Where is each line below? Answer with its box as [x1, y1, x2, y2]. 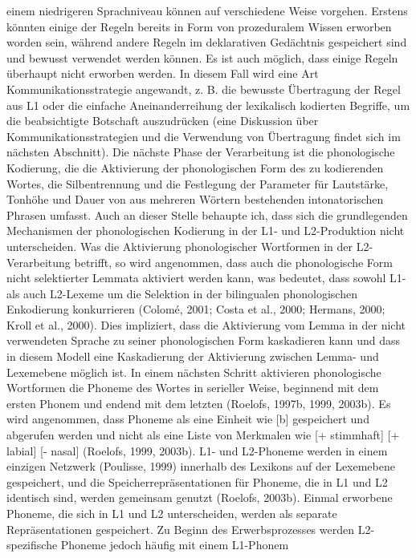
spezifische [6, 536, 58, 553]
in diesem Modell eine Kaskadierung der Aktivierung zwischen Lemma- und [6, 348, 379, 365]
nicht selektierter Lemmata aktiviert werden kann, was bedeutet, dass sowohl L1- [6, 269, 406, 286]
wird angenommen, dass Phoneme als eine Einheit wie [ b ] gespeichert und [6, 410, 369, 427]
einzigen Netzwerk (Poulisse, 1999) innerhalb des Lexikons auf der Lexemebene [6, 458, 395, 475]
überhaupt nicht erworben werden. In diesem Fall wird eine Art [6, 65, 319, 82]
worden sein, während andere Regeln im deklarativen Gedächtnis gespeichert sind [6, 34, 407, 51]
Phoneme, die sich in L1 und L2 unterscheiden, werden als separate [6, 505, 337, 521]
